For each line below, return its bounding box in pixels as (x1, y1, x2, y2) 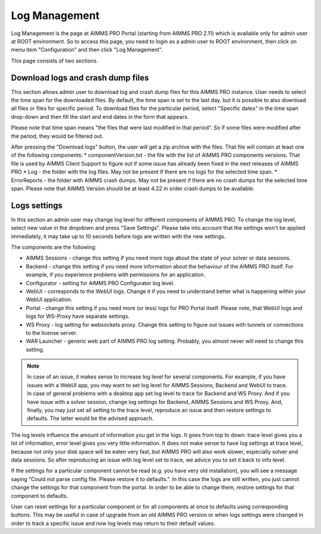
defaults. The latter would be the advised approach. (27, 415, 154, 422)
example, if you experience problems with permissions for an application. (26, 271, 206, 279)
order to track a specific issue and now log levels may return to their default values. (11, 520, 216, 527)
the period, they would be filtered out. (11, 132, 104, 140)
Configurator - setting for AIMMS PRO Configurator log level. (26, 279, 175, 286)
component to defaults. (11, 492, 68, 499)
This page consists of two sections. (11, 57, 98, 64)
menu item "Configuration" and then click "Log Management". (11, 46, 163, 53)
